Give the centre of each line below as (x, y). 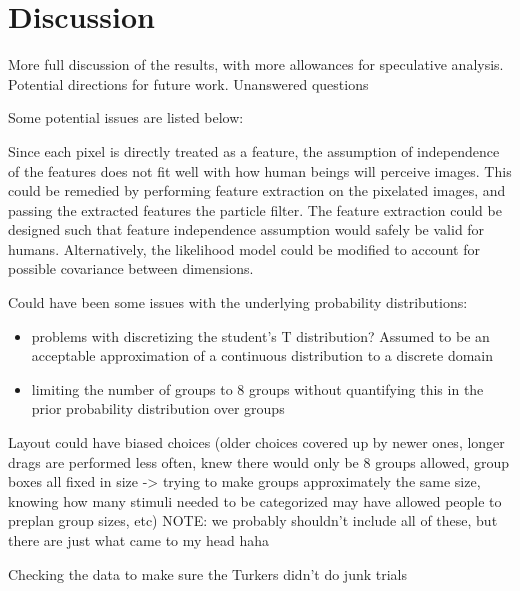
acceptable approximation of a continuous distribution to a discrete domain (262, 355)
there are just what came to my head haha (139, 540)
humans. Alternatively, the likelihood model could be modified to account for (244, 248)
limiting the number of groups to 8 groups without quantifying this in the (257, 388)
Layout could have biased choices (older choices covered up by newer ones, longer (256, 442)
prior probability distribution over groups (158, 408)
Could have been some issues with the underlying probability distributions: (238, 302)
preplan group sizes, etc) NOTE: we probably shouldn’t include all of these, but (253, 520)
